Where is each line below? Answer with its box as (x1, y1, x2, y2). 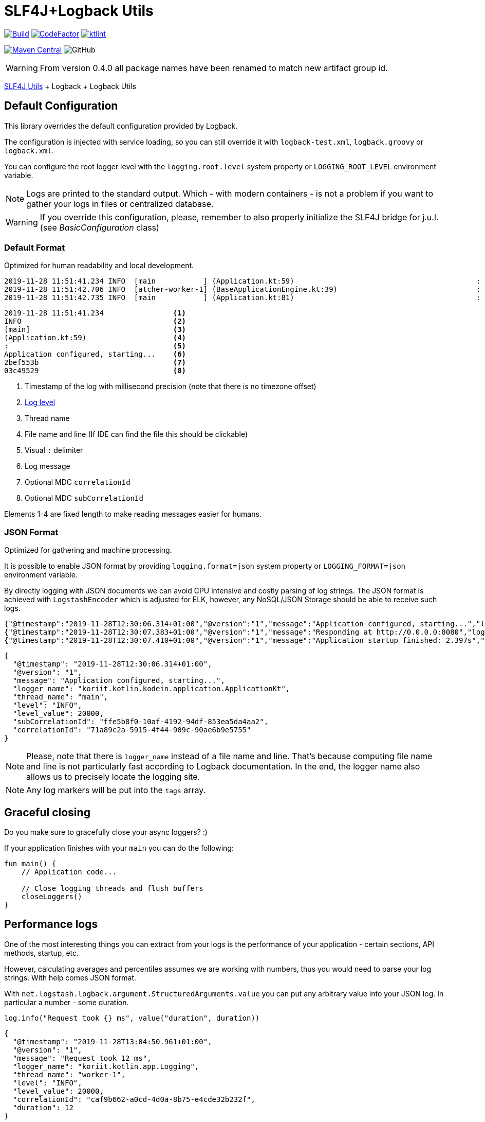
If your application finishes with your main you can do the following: (4, 843, 234, 852)
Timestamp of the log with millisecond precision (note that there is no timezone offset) (25, 382, 316, 391)
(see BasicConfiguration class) (40, 222, 159, 233)
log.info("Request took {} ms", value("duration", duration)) (4, 1013, 260, 1022)
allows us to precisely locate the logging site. (26, 772, 200, 782)
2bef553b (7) (4, 358, 186, 367)
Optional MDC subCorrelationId (25, 494, 143, 503)
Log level (25, 398, 55, 407)
